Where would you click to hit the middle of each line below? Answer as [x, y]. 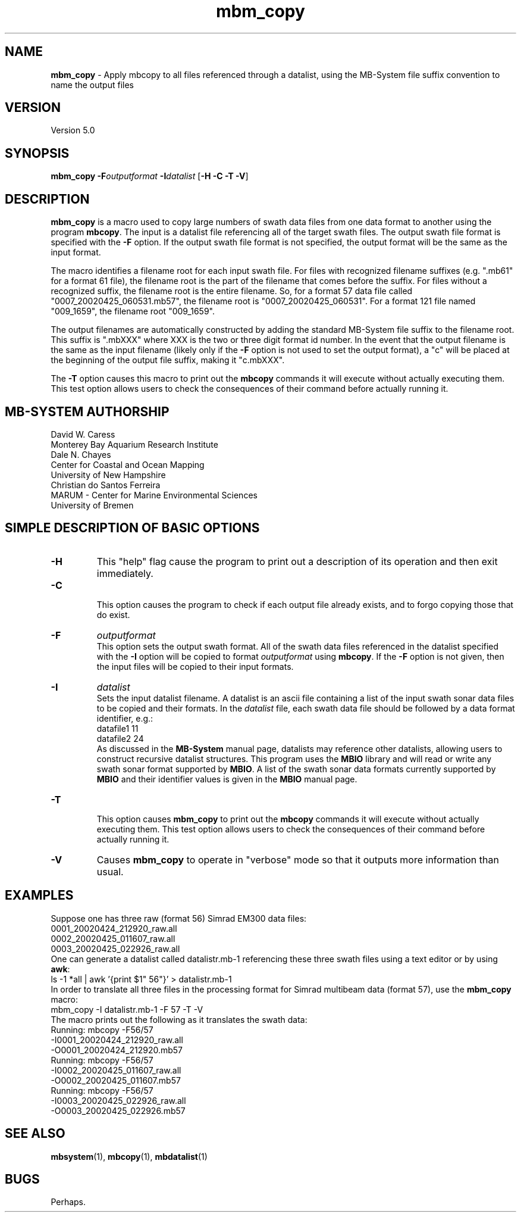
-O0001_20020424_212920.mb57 [117, 1050]
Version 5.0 [73, 130]
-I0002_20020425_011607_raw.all [116, 1070]
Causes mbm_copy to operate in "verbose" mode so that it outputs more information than [298, 859]
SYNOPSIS [37, 153]
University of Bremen [92, 505]
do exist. [113, 614]
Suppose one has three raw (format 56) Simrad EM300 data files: [179, 918]
